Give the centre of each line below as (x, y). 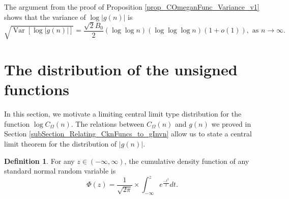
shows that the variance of (45, 17)
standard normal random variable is (60, 171)
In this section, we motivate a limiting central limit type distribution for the (123, 114)
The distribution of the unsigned (121, 69)
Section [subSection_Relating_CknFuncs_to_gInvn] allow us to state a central (128, 134)
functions (37, 89)
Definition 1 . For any (39, 161)
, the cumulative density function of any (187, 161)
